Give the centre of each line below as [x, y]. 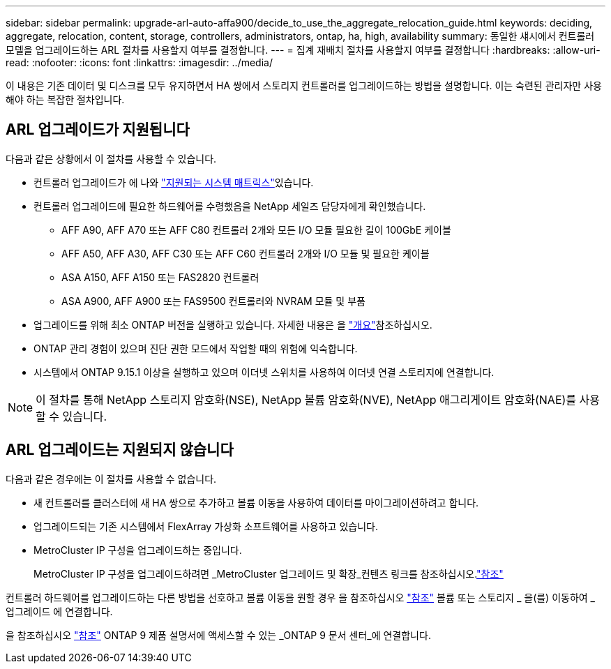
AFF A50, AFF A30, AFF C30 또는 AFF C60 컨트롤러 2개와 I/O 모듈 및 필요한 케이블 [246, 253]
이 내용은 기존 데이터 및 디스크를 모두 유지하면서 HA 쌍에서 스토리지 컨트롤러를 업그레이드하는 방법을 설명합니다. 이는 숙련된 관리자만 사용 [304, 85]
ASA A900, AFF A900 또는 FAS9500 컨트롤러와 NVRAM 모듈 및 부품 [213, 301]
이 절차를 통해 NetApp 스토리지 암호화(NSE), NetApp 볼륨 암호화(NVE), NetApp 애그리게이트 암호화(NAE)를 [306, 399]
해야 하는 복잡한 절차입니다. [65, 99]
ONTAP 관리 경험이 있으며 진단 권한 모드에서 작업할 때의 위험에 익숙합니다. [196, 348]
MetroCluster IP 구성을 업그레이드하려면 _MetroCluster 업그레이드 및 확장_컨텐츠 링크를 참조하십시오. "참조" [269, 573]
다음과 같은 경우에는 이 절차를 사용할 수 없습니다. [111, 479]
